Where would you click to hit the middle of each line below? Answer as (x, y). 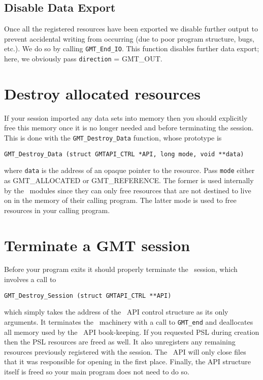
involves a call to (30, 279)
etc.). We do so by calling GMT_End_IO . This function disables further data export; (132, 48)
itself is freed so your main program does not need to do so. (97, 371)
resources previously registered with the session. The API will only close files (125, 351)
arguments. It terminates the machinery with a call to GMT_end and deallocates (129, 321)
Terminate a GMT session (97, 245)
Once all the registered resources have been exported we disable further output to (131, 29)
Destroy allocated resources (103, 93)
